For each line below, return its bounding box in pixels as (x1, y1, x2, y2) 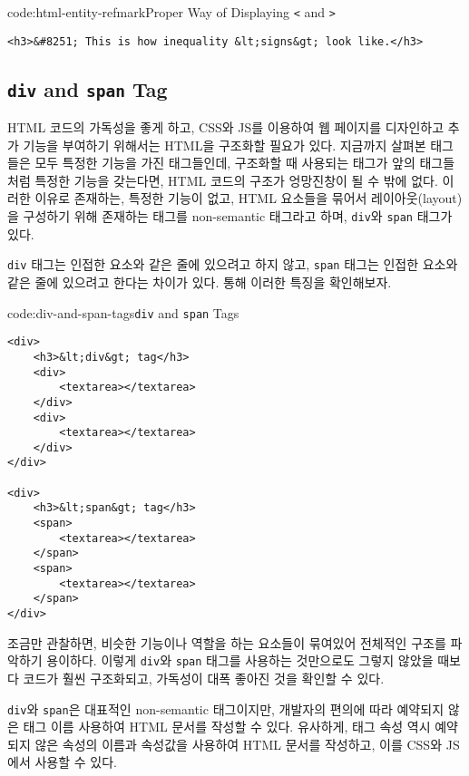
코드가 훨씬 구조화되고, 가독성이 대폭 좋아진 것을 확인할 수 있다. (23, 668, 385, 687)
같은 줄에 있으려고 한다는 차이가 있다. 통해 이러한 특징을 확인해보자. (7, 272, 392, 291)
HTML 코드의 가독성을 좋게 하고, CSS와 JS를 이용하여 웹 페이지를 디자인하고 (7, 118, 445, 137)
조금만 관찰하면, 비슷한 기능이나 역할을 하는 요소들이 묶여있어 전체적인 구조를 (7, 633, 446, 652)
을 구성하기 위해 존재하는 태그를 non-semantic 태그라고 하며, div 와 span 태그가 (7, 207, 453, 226)
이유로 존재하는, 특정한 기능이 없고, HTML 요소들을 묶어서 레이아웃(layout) (34, 189, 463, 208)
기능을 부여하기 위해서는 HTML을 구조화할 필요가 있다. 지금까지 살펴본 (23, 135, 426, 154)
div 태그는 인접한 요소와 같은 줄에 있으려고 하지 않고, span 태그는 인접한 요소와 (7, 255, 458, 274)
